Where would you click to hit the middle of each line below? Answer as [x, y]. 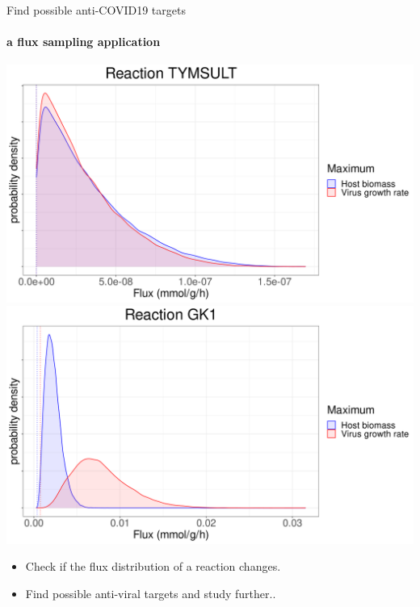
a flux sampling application [84, 42]
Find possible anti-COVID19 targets [96, 10]
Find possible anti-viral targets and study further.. [151, 593]
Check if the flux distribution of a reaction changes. [153, 566]
